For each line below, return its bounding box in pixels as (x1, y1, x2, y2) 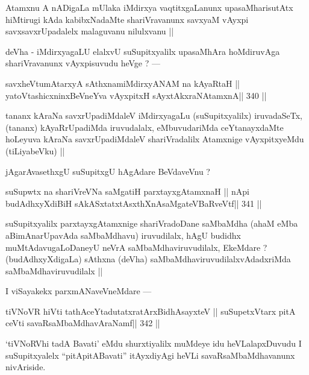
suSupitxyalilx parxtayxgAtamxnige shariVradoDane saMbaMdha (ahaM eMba (5, 217, 298, 230)
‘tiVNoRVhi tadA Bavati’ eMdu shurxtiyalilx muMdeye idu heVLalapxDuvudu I (5, 337, 302, 350)
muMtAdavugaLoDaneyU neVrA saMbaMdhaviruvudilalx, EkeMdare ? (5, 241, 267, 253)
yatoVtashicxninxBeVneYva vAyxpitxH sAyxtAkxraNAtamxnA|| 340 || (5, 89, 267, 101)
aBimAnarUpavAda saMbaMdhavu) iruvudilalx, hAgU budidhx (5, 228, 241, 241)
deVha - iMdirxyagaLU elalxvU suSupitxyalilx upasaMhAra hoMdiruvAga (5, 45, 280, 57)
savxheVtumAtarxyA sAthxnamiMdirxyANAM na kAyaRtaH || (5, 77, 240, 89)
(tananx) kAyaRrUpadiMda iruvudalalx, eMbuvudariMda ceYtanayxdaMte (5, 121, 284, 133)
